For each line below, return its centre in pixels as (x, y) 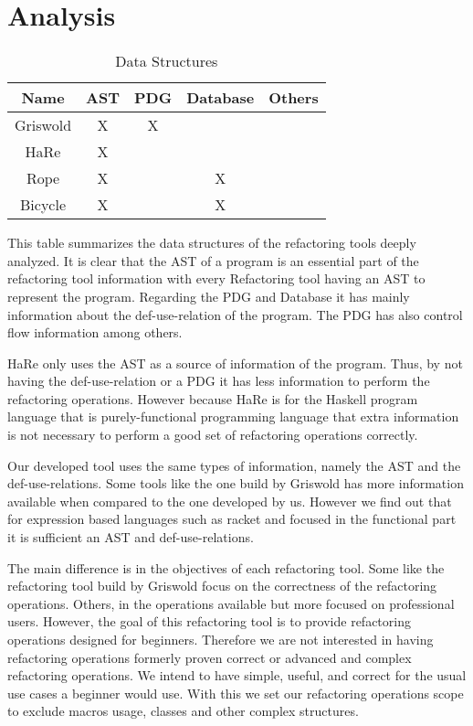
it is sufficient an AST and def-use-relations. (131, 537)
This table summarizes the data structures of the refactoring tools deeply (212, 243)
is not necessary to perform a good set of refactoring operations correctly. (213, 435)
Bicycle (43, 205)
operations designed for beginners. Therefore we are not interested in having (221, 639)
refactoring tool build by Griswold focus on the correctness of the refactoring (222, 586)
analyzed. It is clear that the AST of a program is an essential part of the (213, 260)
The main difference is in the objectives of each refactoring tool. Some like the (226, 567)
